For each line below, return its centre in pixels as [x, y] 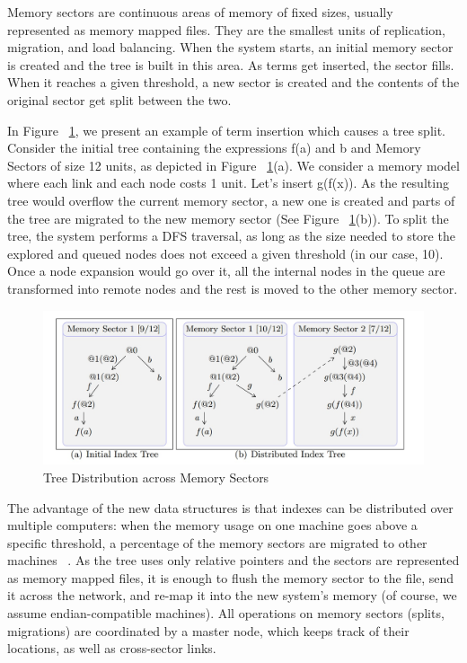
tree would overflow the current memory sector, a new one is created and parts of [231, 200]
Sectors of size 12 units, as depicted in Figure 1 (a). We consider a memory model [233, 165]
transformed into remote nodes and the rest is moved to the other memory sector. [233, 288]
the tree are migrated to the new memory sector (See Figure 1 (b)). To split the [228, 218]
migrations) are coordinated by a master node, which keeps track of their [208, 630]
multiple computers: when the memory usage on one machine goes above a [212, 525]
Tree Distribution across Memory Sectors [156, 477]
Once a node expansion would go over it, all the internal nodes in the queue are [226, 271]
